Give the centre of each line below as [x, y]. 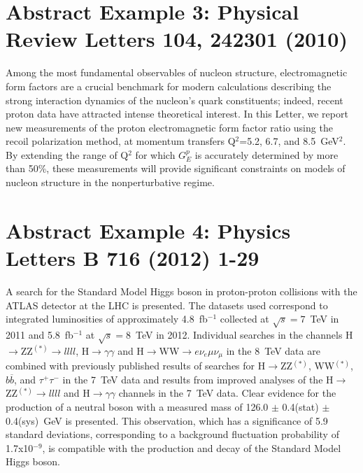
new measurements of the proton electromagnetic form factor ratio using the [169, 127]
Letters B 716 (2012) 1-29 [133, 258]
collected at [244, 319]
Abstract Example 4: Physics [148, 230]
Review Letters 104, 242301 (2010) [177, 39]
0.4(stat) [300, 406]
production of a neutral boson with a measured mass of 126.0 [137, 406]
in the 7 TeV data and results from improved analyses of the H [198, 379]
